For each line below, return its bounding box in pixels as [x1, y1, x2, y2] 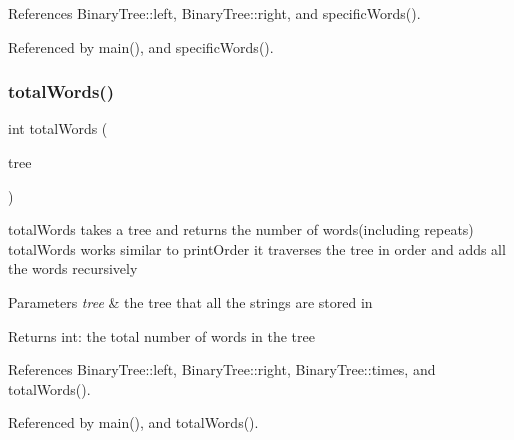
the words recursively [8, 258, 138, 279]
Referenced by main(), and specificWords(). [8, 36, 274, 57]
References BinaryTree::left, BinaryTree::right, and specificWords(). [8, 3, 421, 23]
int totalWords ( [8, 118, 108, 139]
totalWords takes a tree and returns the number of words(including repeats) [8, 219, 474, 240]
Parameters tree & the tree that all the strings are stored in [8, 291, 373, 312]
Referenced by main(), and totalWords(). [8, 412, 259, 433]
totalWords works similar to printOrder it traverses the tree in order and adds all [8, 238, 506, 259]
